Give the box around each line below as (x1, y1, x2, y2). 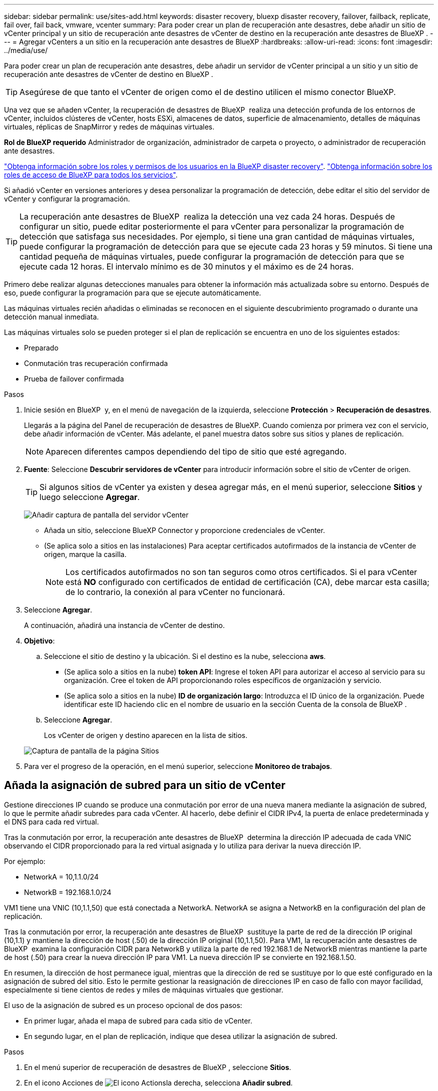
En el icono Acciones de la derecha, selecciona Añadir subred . (24, 1078, 293, 1087)
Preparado (24, 343, 58, 352)
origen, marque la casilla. (44, 550, 126, 558)
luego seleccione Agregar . (39, 492, 140, 502)
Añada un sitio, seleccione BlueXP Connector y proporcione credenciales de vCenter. (44, 526, 325, 534)
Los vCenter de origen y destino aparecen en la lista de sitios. (44, 731, 247, 739)
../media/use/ (4, 46, 48, 54)
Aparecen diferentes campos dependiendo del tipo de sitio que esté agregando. (45, 446, 347, 456)
